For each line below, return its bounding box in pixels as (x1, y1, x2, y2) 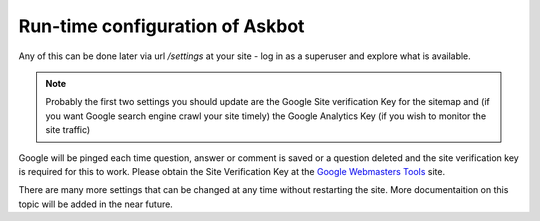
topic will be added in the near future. (18, 198, 174, 210)
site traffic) (45, 124, 91, 136)
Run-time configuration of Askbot (18, 15, 305, 37)
